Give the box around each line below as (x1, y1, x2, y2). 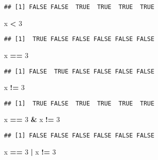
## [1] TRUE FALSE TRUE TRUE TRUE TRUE (4, 99, 154, 107)
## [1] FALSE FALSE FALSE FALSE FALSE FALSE (4, 132, 154, 139)
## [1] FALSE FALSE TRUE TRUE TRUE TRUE (4, 3, 154, 10)
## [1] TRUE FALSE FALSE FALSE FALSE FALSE (4, 35, 154, 43)
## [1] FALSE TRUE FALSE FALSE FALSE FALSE (4, 67, 154, 75)
